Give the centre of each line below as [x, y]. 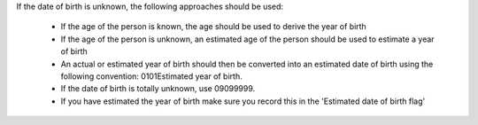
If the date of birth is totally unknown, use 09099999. [158, 89]
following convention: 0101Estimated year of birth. [151, 76]
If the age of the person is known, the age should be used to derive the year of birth [213, 27]
